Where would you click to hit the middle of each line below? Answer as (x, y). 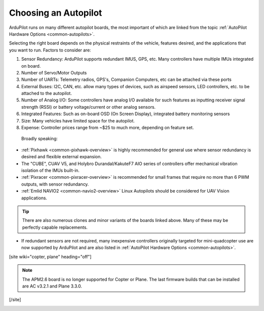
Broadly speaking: (40, 139)
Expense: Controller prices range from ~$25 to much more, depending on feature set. (108, 128)
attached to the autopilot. (46, 94)
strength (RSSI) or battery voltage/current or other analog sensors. (88, 107)
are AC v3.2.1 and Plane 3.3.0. (52, 286)
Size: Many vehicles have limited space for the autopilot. (78, 120)
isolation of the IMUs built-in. (50, 170)
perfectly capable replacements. (55, 227)
